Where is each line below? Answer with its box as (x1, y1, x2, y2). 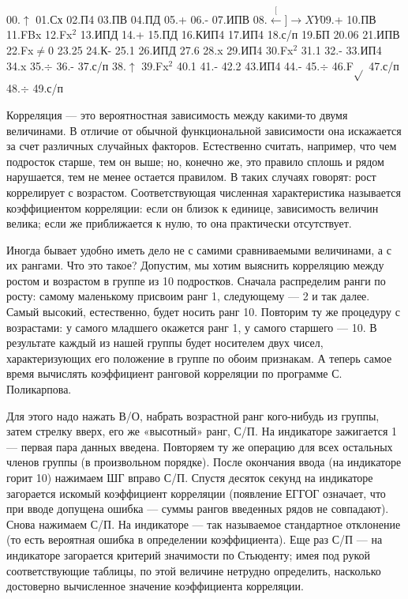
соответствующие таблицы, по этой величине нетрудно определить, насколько (6, 562, 381, 578)
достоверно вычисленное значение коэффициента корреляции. (6, 578, 304, 594)
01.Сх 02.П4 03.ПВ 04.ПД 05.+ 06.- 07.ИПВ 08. (36, 10, 268, 27)
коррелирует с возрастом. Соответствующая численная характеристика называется (6, 183, 401, 200)
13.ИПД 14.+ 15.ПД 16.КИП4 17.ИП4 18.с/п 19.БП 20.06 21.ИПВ (80, 26, 400, 43)
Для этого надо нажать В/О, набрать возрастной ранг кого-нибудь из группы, (6, 407, 380, 424)
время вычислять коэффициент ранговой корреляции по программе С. (6, 365, 342, 382)
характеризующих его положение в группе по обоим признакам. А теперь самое (6, 349, 392, 366)
